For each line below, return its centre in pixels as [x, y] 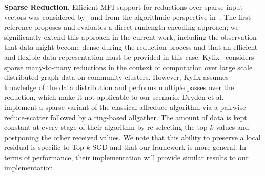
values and [232, 127]
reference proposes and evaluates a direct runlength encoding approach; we [121, 27]
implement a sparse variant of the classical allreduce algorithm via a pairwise [125, 107]
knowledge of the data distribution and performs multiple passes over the [119, 87]
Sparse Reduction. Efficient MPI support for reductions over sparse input [124, 7]
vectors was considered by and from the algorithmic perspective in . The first [128, 17]
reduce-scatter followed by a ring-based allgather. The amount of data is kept [126, 117]
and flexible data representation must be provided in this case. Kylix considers [129, 57]
